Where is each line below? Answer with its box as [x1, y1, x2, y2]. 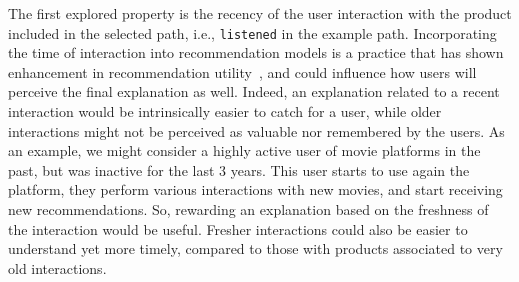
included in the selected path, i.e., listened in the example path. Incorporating [8, 22, 497, 43]
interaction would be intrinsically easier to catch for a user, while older [8, 101, 442, 122]
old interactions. [8, 257, 107, 278]
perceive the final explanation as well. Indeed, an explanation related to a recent [8, 81, 500, 102]
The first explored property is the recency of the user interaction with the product [8, 3, 512, 23]
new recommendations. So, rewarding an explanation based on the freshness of [8, 199, 489, 219]
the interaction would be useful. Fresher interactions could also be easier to [8, 218, 468, 239]
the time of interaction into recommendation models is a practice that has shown [8, 42, 504, 63]
